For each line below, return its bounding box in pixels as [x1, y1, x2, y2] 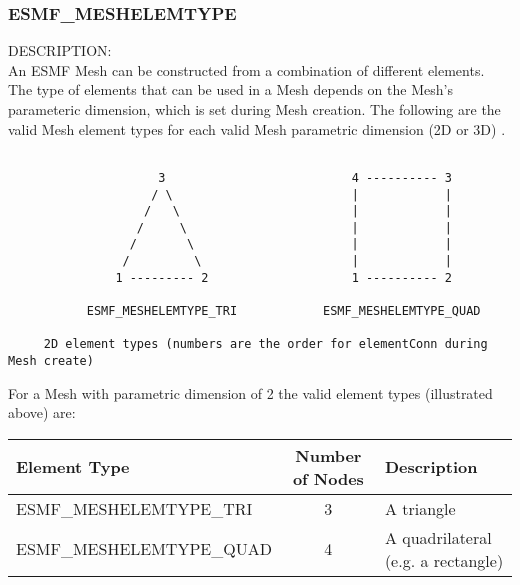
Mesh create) [8, 354, 94, 369]
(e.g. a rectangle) [384, 548, 504, 572]
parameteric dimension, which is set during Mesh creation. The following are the [8, 99, 501, 119]
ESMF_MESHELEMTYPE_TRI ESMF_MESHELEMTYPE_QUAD [86, 304, 481, 319]
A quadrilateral [384, 525, 492, 549]
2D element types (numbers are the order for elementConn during [43, 337, 488, 352]
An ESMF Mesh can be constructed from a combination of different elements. [8, 59, 485, 80]
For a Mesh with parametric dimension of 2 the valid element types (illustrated [8, 382, 493, 403]
